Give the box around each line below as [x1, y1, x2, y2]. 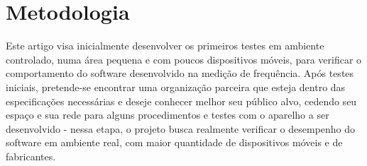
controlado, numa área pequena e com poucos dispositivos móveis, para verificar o [6, 52, 362, 66]
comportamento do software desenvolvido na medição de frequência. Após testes [6, 66, 354, 81]
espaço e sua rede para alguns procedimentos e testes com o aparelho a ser [6, 107, 329, 122]
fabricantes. [6, 148, 56, 163]
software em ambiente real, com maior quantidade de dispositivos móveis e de [6, 135, 343, 150]
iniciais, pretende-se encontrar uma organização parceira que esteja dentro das [6, 79, 346, 94]
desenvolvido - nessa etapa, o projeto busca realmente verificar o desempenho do [6, 121, 356, 136]
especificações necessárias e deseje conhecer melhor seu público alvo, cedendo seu [6, 93, 357, 108]
